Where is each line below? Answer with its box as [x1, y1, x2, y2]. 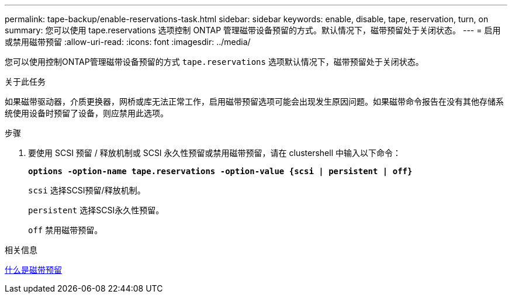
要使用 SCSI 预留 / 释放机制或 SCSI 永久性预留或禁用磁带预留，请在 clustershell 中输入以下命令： [28, 148, 401, 158]
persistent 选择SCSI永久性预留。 [28, 205, 164, 215]
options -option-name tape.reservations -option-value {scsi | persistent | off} [28, 167, 413, 176]
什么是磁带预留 [5, 265, 62, 275]
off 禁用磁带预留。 [28, 225, 103, 235]
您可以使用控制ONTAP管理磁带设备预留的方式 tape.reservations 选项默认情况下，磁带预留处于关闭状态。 [5, 57, 424, 67]
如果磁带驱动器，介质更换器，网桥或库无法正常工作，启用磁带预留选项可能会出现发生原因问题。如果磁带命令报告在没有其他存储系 [5, 96, 504, 106]
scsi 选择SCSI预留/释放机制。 [28, 185, 146, 195]
